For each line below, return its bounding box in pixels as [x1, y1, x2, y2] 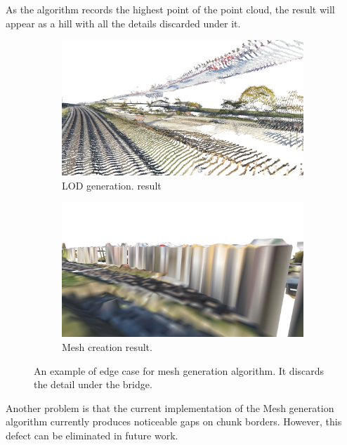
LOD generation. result [62, 178, 162, 192]
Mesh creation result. [62, 339, 152, 354]
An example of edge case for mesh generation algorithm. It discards [34, 363, 325, 378]
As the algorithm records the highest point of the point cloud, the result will [6, 2, 335, 16]
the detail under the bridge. [34, 377, 152, 392]
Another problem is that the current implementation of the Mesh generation [6, 400, 334, 415]
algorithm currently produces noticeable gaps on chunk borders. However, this [6, 414, 342, 429]
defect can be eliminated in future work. [6, 427, 178, 442]
